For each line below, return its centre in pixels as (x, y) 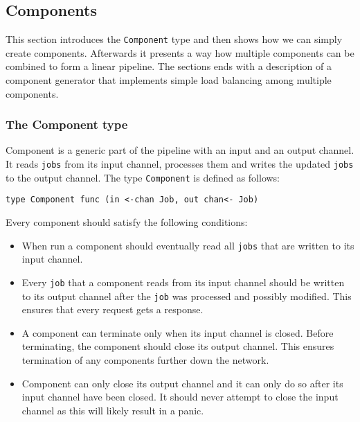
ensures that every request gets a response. (112, 309)
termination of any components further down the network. (145, 359)
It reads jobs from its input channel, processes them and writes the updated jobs (180, 164)
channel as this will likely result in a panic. (113, 410)
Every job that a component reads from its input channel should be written (183, 282)
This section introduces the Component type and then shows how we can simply (174, 39)
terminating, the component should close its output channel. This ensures (178, 346)
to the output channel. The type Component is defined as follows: (143, 177)
